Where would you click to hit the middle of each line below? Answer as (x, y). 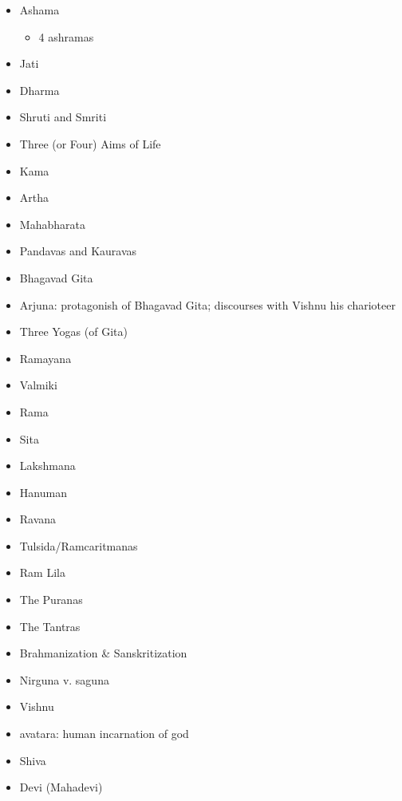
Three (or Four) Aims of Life (90, 143)
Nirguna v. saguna (64, 679)
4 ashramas (66, 36)
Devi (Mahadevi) (61, 787)
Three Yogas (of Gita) (73, 331)
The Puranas (51, 600)
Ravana (38, 519)
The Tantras (50, 626)
